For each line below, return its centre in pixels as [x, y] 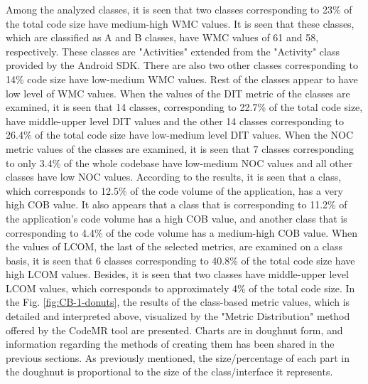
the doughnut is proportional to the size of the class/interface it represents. [169, 372]
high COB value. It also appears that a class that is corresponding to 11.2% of [177, 204]
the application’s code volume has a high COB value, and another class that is [177, 218]
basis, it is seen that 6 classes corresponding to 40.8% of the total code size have [180, 260]
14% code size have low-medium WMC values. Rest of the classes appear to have [182, 79]
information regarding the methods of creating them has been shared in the [170, 344]
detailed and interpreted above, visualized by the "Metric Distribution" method [178, 316]
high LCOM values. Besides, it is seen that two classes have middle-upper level [177, 274]
